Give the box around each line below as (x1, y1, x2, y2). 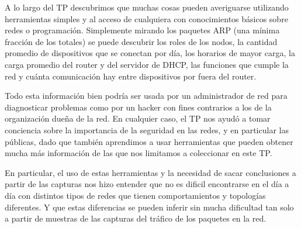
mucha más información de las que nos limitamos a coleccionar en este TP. (5, 147, 272, 159)
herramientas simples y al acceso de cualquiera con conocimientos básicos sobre (5, 12, 288, 25)
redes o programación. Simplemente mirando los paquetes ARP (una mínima (5, 24, 280, 36)
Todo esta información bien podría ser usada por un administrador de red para (5, 89, 288, 102)
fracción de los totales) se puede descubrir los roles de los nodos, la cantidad (5, 35, 278, 47)
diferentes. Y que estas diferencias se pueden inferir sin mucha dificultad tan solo (5, 201, 294, 213)
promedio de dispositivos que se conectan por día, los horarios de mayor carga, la (5, 47, 295, 59)
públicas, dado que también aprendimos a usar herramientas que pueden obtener (5, 135, 293, 147)
